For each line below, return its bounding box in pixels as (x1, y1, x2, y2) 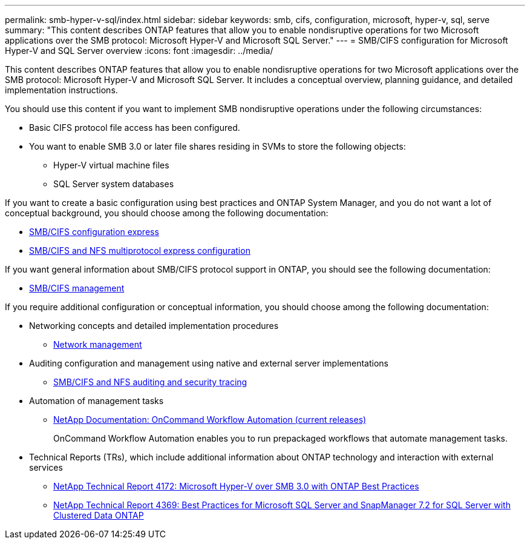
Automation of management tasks (29, 396, 164, 406)
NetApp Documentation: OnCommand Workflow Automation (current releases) (53, 414, 367, 425)
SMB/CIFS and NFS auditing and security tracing (53, 377, 247, 387)
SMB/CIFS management (29, 283, 125, 293)
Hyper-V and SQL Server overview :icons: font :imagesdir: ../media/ (5, 45, 273, 56)
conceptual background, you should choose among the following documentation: (5, 208, 329, 218)
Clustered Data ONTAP (53, 510, 144, 520)
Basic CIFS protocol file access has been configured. (29, 122, 240, 133)
